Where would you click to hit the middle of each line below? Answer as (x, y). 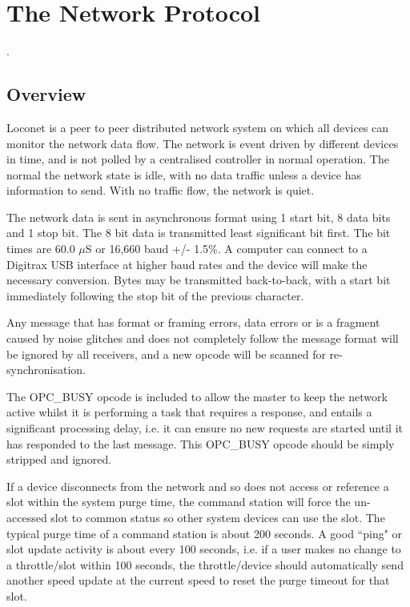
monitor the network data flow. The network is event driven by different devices (203, 143)
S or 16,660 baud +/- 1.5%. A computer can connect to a (226, 249)
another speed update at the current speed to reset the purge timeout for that (198, 580)
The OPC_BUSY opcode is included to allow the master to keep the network (197, 396)
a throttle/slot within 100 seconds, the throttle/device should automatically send (205, 564)
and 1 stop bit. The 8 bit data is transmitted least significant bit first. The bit (199, 233)
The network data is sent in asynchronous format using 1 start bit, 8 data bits (199, 217)
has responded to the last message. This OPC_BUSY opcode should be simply (201, 443)
